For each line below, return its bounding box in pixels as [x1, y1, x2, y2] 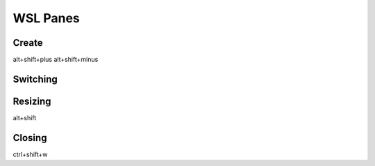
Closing [12, 132, 47, 144]
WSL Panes [12, 10, 80, 26]
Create [12, 37, 43, 49]
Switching [12, 73, 58, 85]
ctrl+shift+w [12, 150, 48, 158]
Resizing [12, 95, 51, 107]
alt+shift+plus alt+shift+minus [12, 56, 99, 64]
